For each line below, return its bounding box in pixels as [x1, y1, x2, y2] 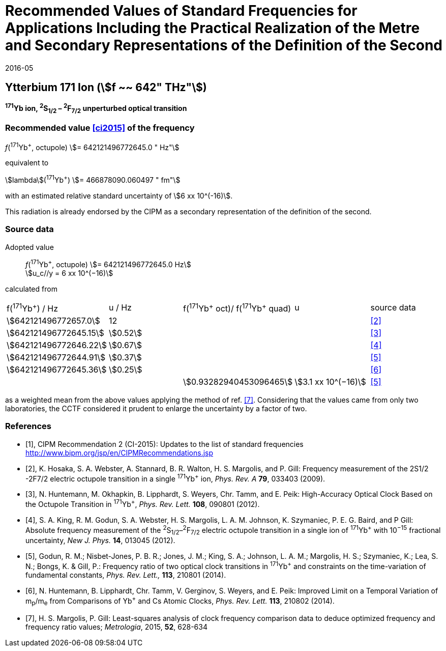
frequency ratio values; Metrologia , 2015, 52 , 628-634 [25, 622, 207, 632]
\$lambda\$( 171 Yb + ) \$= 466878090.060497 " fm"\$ [5, 174, 181, 185]
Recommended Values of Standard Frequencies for [5, 2, 358, 19]
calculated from [5, 284, 57, 293]
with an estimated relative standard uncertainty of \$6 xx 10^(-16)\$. [5, 191, 233, 201]
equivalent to [5, 158, 49, 167]
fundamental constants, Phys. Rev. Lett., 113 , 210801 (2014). [25, 571, 226, 580]
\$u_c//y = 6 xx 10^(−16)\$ [25, 268, 113, 277]
